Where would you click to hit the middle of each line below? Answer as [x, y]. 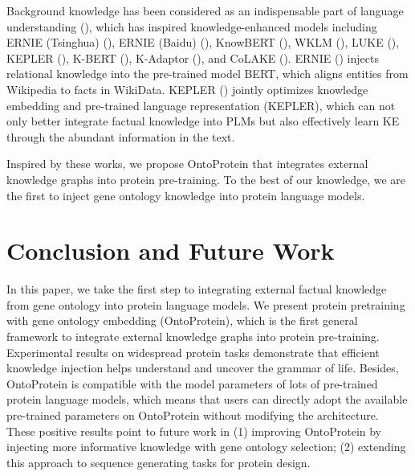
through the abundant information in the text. [121, 136]
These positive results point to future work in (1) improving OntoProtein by [194, 431]
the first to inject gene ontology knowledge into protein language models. [186, 195]
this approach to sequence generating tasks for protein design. [159, 462]
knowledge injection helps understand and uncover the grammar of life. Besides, [203, 368]
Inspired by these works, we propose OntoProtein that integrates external [187, 164]
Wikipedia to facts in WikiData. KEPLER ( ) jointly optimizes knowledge [187, 89]
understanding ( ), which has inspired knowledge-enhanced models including [192, 26]
